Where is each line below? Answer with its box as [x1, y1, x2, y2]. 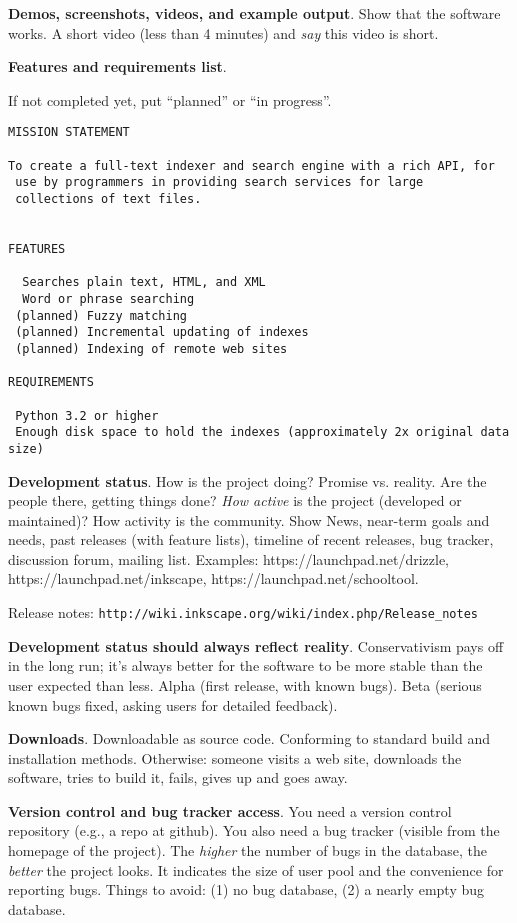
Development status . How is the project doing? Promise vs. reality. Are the [8, 470, 487, 491]
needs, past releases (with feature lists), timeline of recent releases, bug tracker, [8, 529, 494, 550]
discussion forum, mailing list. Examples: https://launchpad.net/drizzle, [8, 548, 450, 569]
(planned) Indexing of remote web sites [15, 341, 288, 356]
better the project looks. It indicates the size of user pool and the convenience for [8, 859, 504, 880]
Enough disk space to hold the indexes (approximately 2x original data [15, 425, 510, 440]
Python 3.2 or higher [15, 408, 159, 423]
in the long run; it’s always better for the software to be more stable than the [8, 655, 483, 676]
